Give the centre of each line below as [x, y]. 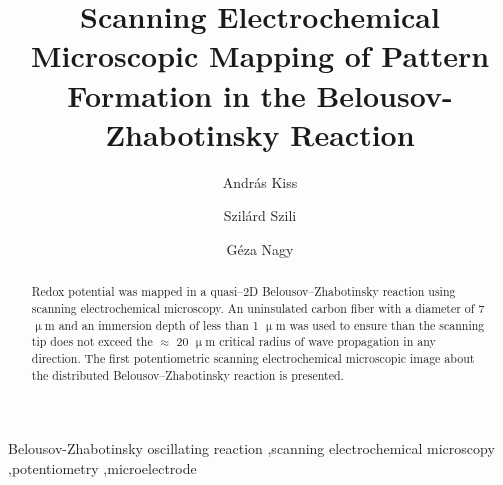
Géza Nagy [260, 248]
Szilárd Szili [260, 215]
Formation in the [186, 94]
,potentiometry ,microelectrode [102, 467]
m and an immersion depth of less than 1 [151, 324]
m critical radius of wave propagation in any [320, 341]
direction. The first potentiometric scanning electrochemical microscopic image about [253, 357]
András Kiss [260, 181]
